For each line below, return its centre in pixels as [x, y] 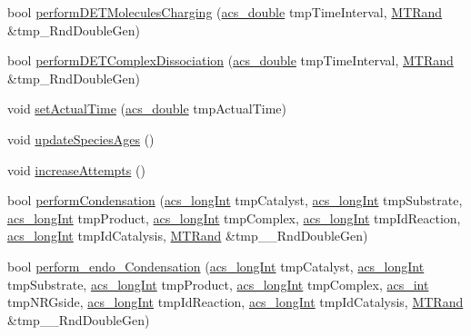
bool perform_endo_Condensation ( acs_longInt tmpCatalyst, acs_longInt [216, 266]
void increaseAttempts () [76, 169]
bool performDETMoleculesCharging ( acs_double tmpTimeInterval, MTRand [225, 12]
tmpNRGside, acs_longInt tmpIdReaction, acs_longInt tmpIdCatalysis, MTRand [235, 302]
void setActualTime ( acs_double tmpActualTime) [147, 109]
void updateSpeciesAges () [81, 138]
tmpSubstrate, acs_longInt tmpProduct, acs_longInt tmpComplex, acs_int [218, 284]
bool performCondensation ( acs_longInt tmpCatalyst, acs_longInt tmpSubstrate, [235, 200]
